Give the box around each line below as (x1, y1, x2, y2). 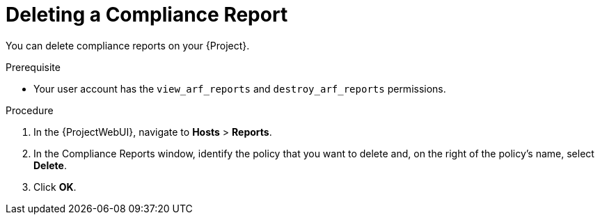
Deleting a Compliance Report (6, 3, 288, 26)
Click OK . (33, 180, 77, 193)
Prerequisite (6, 61, 61, 73)
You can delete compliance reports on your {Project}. (6, 39, 250, 52)
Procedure (6, 104, 54, 116)
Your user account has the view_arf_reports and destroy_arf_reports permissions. (33, 82, 446, 95)
